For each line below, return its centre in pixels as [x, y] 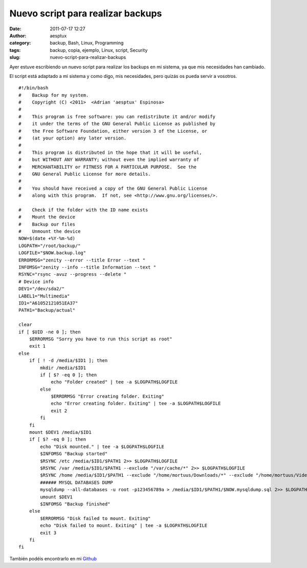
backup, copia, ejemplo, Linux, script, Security [99, 50]
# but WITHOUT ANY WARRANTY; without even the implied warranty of [109, 160]
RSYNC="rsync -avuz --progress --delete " [73, 275]
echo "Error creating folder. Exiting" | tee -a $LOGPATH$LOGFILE [136, 403]
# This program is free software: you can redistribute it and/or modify [117, 116]
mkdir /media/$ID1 [63, 368]
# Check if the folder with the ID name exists [83, 210]
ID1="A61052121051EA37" [48, 303]
